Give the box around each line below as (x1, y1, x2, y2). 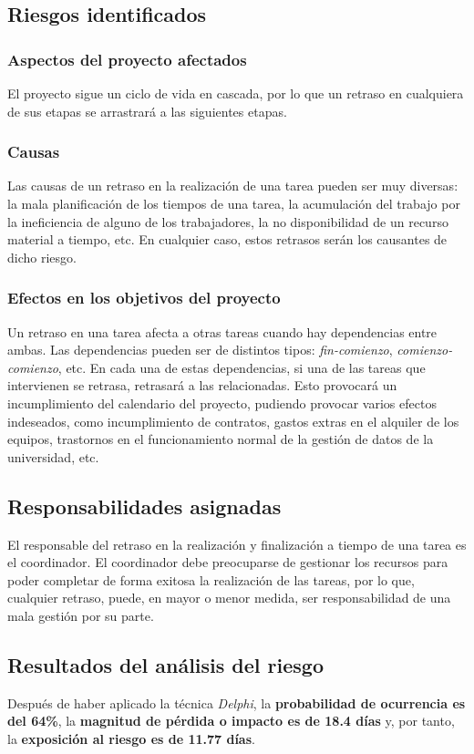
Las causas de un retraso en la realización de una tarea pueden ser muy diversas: (7, 176, 459, 195)
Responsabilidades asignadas (7, 491, 282, 520)
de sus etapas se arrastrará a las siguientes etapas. (7, 101, 287, 120)
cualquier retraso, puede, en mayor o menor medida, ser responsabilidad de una (7, 588, 451, 607)
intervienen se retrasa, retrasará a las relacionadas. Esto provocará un (7, 376, 397, 395)
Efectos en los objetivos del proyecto (7, 286, 281, 309)
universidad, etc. (7, 447, 99, 466)
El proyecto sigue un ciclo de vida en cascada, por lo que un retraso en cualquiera (7, 84, 464, 102)
